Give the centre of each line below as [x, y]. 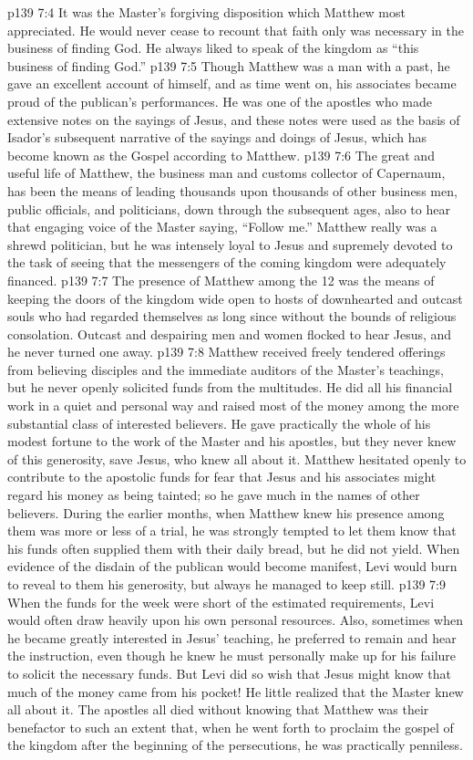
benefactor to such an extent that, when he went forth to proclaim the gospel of [231, 727]
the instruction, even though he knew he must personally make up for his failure [232, 656]
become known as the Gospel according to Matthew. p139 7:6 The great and [221, 155]
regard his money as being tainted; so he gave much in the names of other [214, 495]
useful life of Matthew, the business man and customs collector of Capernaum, [226, 173]
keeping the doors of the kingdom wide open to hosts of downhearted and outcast [235, 298]
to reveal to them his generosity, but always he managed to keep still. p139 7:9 [227, 584]
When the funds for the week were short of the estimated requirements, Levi [221, 602]
